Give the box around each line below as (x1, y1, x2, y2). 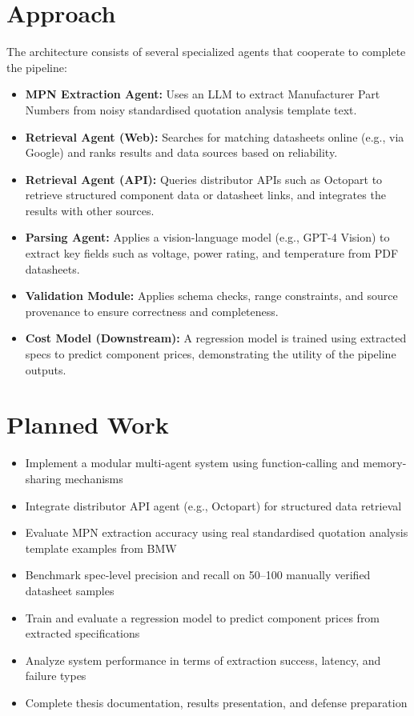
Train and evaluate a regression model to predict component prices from (25, 609, 380, 626)
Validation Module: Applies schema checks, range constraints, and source (25, 287, 398, 304)
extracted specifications (25, 625, 140, 642)
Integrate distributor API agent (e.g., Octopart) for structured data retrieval (25, 497, 402, 514)
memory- (363, 454, 407, 471)
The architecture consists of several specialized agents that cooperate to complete (6, 43, 406, 60)
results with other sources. (25, 202, 155, 218)
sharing (25, 470, 62, 486)
